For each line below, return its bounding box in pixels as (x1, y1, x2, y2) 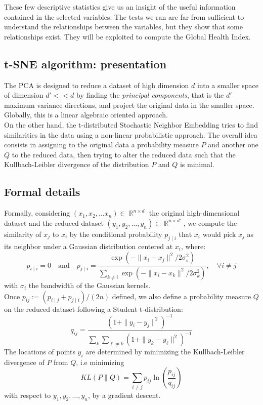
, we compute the (183, 217, 237, 228)
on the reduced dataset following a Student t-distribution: (4, 303, 183, 314)
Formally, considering (4, 208, 70, 218)
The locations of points (4, 346, 75, 357)
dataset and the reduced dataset (4, 217, 104, 228)
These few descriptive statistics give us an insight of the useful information (4, 2, 236, 12)
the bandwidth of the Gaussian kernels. (28, 279, 151, 290)
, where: (181, 240, 206, 251)
